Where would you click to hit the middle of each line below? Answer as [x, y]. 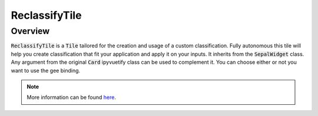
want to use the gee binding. [46, 70]
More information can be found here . [71, 97]
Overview [30, 31]
